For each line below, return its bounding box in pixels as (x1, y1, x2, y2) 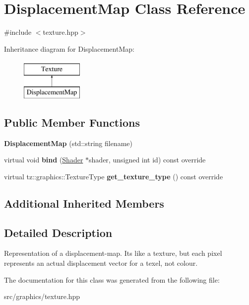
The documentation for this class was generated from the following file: (4, 274, 220, 285)
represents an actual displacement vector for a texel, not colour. (4, 258, 198, 268)
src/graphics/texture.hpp (4, 291, 80, 302)
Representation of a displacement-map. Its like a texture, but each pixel (4, 248, 222, 258)
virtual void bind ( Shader (4, 154, 83, 165)
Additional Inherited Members (4, 195, 164, 211)
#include (4, 27, 32, 37)
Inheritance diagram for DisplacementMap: (4, 43, 134, 54)
